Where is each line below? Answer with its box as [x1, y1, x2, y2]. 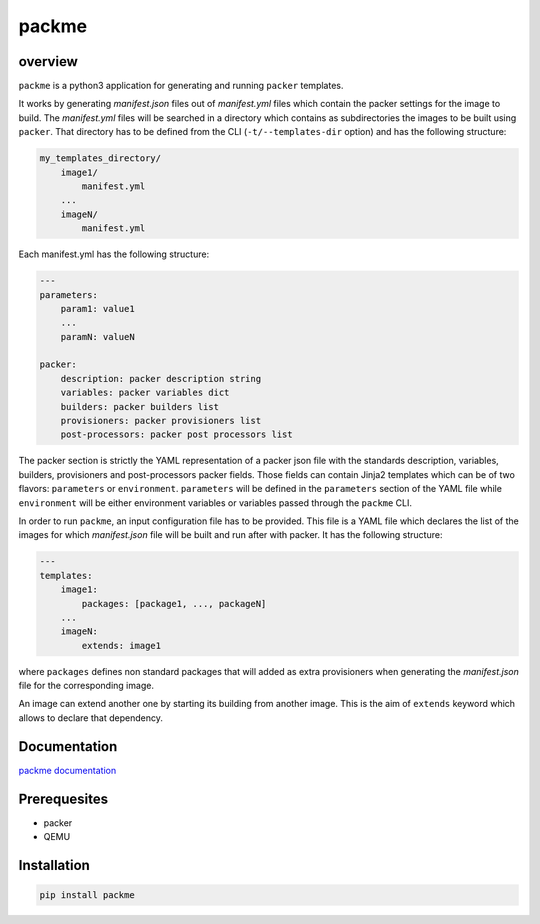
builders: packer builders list [60, 401, 220, 412]
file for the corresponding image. [18, 680, 155, 692]
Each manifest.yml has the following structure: [18, 248, 210, 260]
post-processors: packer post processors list [60, 429, 294, 440]
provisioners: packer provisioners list [60, 415, 262, 427]
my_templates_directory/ [39, 153, 162, 164]
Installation [18, 856, 90, 874]
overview [18, 53, 79, 70]
